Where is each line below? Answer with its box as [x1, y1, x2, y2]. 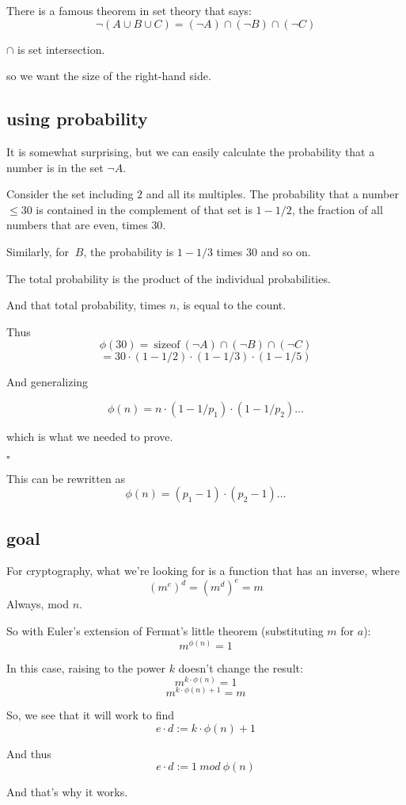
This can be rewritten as [6, 470, 125, 486]
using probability [6, 106, 148, 131]
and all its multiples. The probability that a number [146, 186, 399, 202]
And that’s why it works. [6, 784, 128, 800]
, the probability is [83, 243, 174, 259]
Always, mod [6, 596, 70, 612]
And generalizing [6, 374, 89, 390]
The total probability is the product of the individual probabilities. [6, 270, 331, 286]
